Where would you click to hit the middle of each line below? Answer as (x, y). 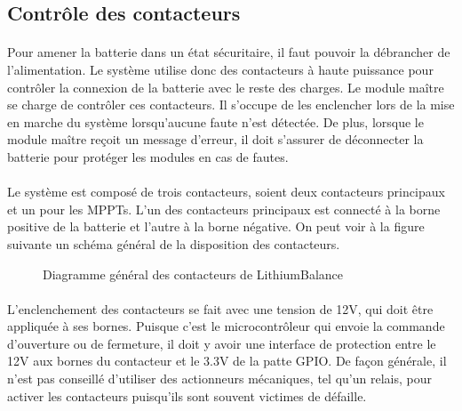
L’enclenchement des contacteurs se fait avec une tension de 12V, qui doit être (220, 308)
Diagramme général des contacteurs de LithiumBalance (193, 274)
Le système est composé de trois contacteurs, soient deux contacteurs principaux (226, 192)
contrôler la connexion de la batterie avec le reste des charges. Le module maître (226, 87)
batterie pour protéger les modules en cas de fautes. (148, 156)
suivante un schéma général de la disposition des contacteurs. (174, 243)
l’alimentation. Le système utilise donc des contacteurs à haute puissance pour (220, 69)
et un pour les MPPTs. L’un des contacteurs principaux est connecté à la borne (224, 209)
